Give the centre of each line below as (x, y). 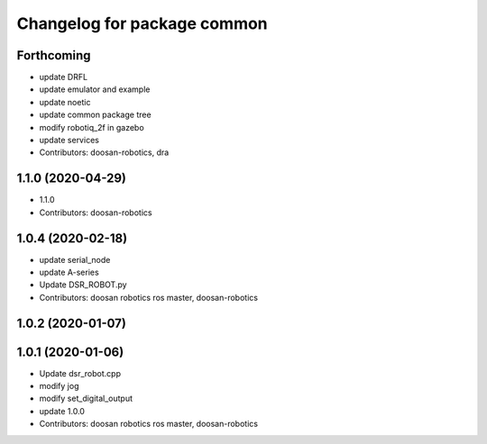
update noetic (65, 102)
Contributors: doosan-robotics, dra (104, 152)
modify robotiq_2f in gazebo (92, 127)
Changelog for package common (142, 23)
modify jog (59, 386)
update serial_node (75, 259)
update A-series (69, 272)
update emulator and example (95, 89)
